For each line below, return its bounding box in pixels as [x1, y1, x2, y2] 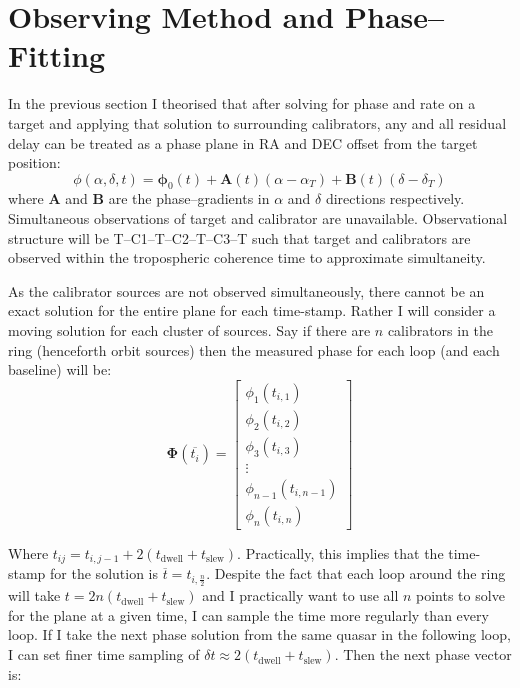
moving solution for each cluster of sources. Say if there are [8, 320, 371, 341]
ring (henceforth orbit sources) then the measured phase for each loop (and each [8, 339, 500, 360]
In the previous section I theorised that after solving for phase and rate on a [8, 93, 476, 114]
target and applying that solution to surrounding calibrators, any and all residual [8, 112, 507, 133]
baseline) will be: [8, 359, 112, 380]
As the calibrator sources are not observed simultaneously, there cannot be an [8, 280, 485, 301]
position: [8, 152, 61, 173]
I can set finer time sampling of [8, 644, 200, 665]
